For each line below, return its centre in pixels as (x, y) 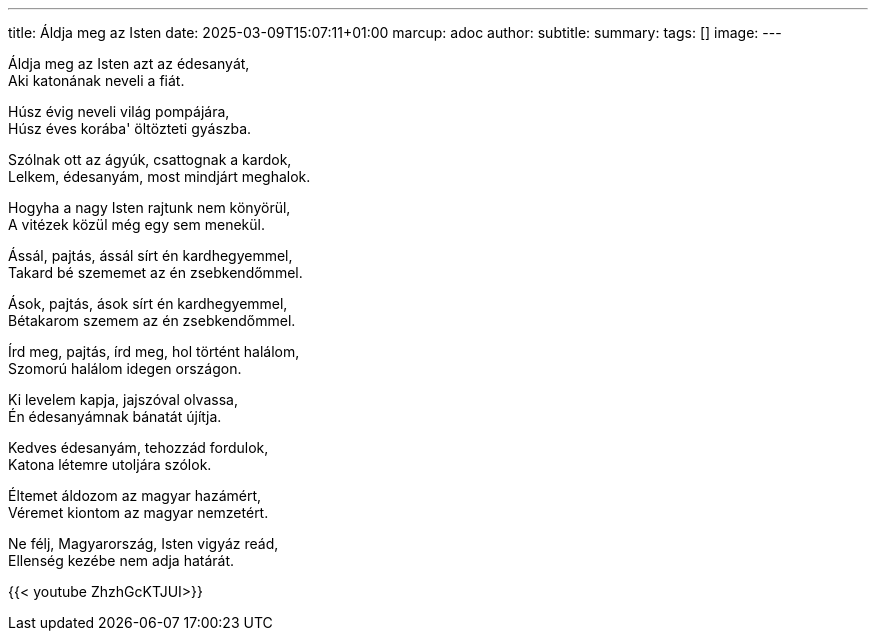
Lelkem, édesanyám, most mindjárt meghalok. (159, 176)
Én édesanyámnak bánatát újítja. (115, 416)
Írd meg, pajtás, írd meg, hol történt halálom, (154, 351)
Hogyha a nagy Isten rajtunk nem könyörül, (149, 207)
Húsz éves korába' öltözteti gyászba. (130, 128)
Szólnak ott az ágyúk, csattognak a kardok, (150, 159)
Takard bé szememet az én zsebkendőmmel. (155, 272)
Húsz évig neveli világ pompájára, (119, 111)
